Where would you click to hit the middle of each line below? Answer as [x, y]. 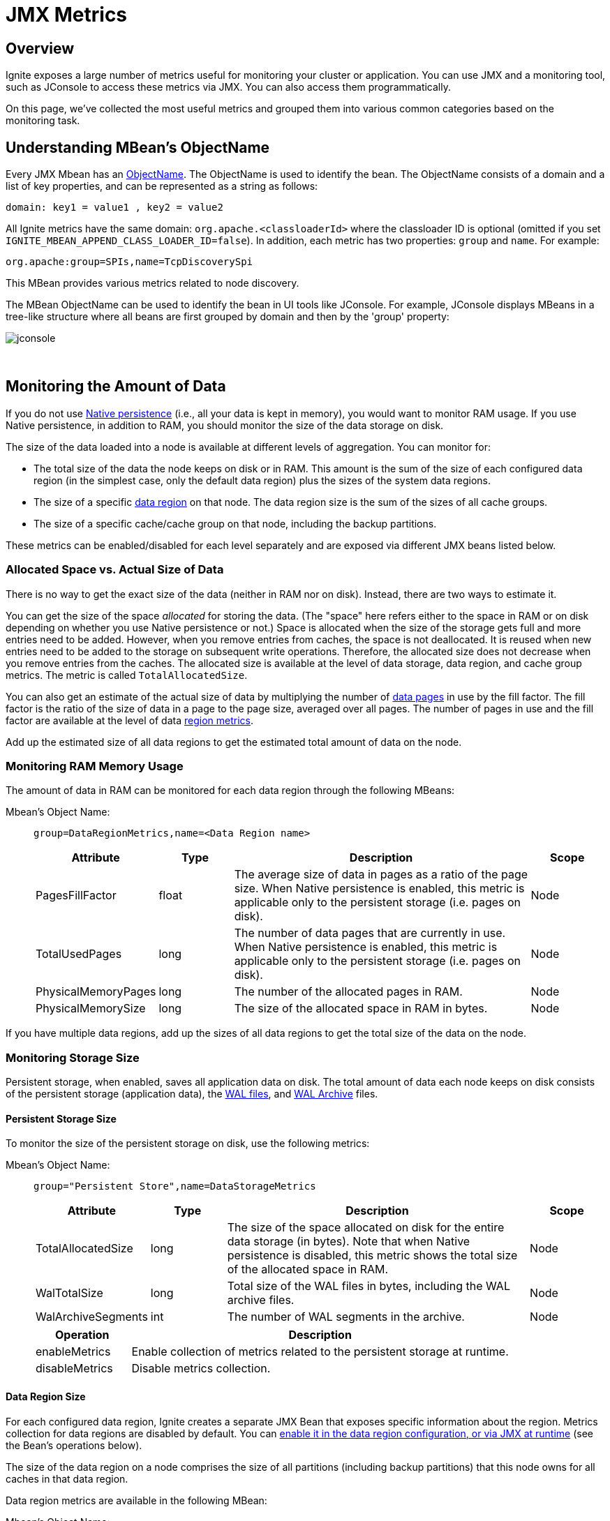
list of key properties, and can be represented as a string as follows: [162, 186]
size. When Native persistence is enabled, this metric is [379, 889]
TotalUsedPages [79, 954]
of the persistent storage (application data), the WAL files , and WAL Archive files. [192, 1094]
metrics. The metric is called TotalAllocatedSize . [127, 675]
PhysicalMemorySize [91, 1009]
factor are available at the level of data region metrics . [130, 720]
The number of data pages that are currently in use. [370, 933]
